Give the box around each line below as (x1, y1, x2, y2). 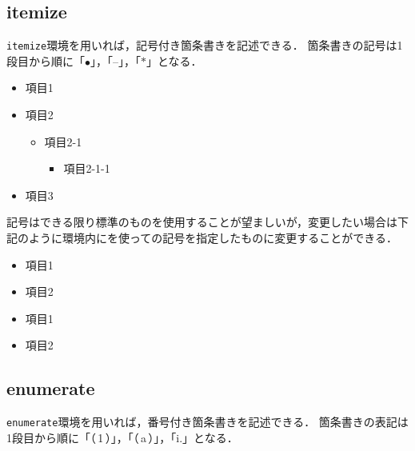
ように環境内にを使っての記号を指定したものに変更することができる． (28, 229, 398, 246)
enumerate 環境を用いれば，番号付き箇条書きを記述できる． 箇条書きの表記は (6, 413, 409, 430)
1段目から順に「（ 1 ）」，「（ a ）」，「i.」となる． (6, 429, 238, 445)
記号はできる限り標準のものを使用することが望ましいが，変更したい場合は (6, 214, 397, 230)
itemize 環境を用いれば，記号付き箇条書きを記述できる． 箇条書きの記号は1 (6, 37, 403, 54)
